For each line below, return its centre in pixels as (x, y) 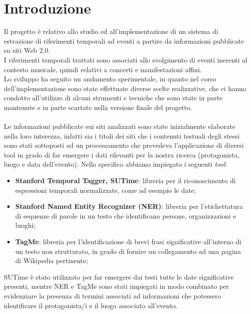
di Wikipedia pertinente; (52, 260)
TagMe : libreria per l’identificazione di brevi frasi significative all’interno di (128, 241)
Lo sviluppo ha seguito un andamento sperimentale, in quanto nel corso (110, 79)
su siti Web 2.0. (27, 50)
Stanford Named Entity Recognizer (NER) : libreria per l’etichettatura (129, 206)
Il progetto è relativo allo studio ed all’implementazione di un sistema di (111, 31)
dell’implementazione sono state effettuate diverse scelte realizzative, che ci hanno (125, 88)
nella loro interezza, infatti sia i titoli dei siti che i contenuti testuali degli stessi (122, 135)
